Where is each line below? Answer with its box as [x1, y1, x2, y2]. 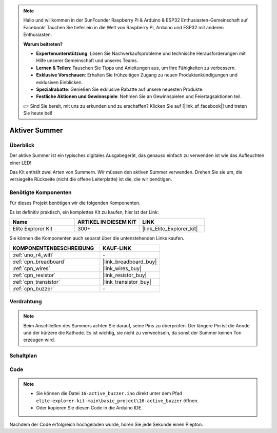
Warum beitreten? [23, 41, 63, 47]
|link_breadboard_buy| [103, 258, 157, 265]
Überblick [9, 142, 35, 149]
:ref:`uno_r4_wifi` [12, 251, 54, 259]
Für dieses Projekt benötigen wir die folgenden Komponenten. [9, 200, 141, 206]
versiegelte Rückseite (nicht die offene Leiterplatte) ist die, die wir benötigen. [9, 176, 172, 182]
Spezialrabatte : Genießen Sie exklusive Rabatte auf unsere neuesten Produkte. [36, 86, 204, 92]
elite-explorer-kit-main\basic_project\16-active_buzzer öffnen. [36, 398, 199, 404]
